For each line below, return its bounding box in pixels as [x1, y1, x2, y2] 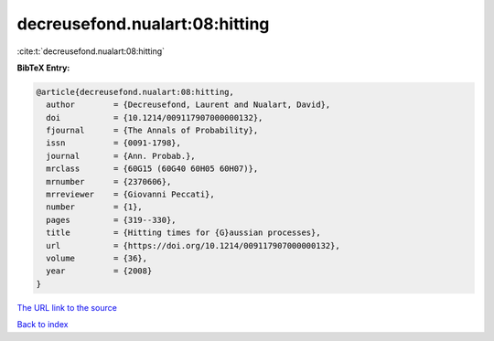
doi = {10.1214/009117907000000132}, [46, 112, 263, 123]
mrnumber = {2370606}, [46, 176, 172, 186]
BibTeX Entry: [16, 62, 70, 73]
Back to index [16, 319, 69, 330]
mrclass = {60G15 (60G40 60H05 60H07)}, [46, 164, 259, 174]
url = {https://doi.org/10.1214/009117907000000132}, [46, 240, 340, 250]
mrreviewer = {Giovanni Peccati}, [46, 189, 215, 200]
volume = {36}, [46, 253, 148, 263]
